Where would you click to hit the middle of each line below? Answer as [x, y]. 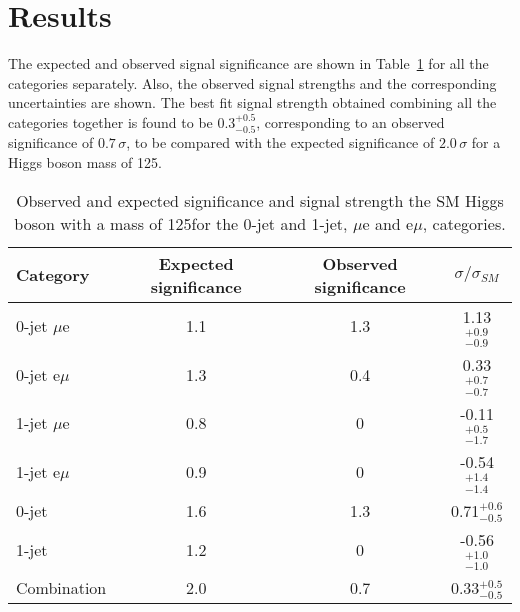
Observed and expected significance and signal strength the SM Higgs [260, 200]
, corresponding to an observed [350, 121]
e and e [388, 223]
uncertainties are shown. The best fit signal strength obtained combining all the [252, 102]
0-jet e [38, 374]
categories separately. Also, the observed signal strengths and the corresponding [252, 82]
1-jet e [38, 471]
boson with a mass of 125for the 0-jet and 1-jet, [181, 223]
